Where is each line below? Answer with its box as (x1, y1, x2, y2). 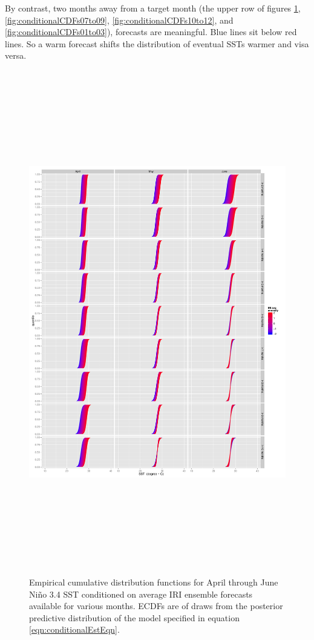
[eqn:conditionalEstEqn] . (29, 623, 120, 636)
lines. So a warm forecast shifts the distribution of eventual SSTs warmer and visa (5, 37, 309, 50)
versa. (5, 49, 27, 62)
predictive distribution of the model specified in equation (29, 611, 240, 624)
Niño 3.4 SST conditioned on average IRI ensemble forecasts (29, 587, 253, 600)
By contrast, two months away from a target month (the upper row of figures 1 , (5, 2, 301, 14)
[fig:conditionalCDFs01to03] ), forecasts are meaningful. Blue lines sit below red (5, 25, 297, 38)
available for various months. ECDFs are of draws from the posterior (29, 599, 283, 612)
